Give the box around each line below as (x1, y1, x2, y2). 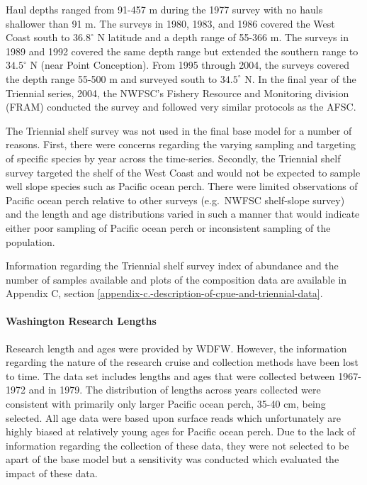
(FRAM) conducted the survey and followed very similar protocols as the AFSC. (6, 99, 356, 114)
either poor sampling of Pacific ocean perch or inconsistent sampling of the (6, 220, 331, 235)
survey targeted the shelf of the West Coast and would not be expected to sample (6, 165, 361, 179)
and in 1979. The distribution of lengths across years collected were (28, 382, 321, 397)
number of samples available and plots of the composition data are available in (6, 272, 347, 286)
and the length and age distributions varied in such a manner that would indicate (6, 206, 360, 221)
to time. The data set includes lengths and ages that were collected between (6, 368, 335, 383)
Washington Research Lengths (6, 313, 157, 328)
